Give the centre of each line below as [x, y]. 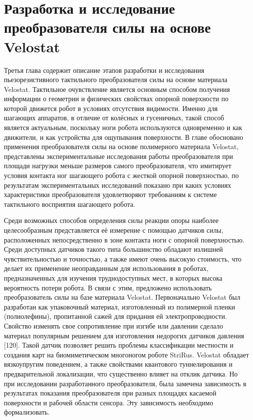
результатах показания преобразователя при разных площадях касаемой [110, 393]
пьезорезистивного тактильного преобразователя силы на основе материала [116, 79]
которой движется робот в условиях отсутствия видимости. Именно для [111, 108]
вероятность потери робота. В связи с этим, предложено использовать [108, 287]
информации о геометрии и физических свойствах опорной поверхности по [116, 99]
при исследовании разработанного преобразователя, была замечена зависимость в [125, 383]
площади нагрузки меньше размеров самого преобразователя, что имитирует [118, 166]
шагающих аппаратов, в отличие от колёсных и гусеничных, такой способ [114, 118]
